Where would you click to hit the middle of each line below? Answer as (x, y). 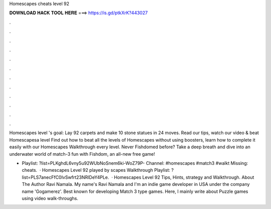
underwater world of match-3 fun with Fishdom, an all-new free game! (82, 154)
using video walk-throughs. (50, 198)
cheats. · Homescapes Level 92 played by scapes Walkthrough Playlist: (96, 170)
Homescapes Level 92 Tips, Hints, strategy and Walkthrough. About (184, 177)
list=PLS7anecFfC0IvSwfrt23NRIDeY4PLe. (65, 177)
